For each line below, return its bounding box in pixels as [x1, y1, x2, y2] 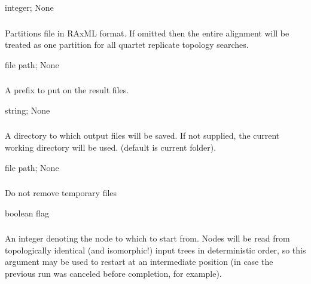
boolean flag [5, 206, 49, 219]
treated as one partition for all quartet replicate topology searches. [5, 38, 249, 51]
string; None [5, 103, 50, 116]
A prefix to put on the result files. [5, 84, 129, 96]
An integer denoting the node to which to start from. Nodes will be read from [5, 232, 290, 245]
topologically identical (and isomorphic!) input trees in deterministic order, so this [5, 243, 306, 256]
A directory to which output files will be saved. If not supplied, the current [5, 129, 280, 142]
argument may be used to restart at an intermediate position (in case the [5, 255, 273, 268]
